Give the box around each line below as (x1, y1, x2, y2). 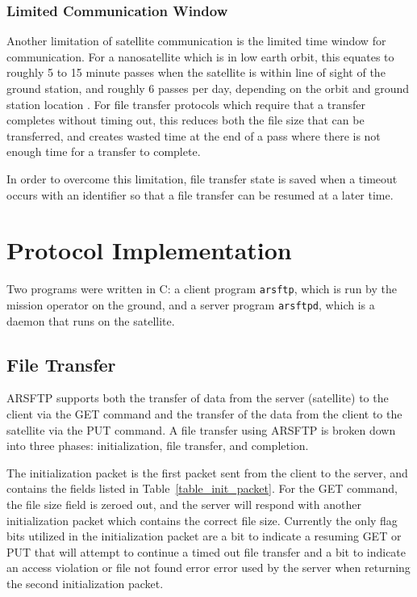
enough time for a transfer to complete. (6, 143, 201, 160)
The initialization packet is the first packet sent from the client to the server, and (6, 464, 408, 481)
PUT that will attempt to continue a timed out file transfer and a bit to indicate (6, 543, 407, 560)
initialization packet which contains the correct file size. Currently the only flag (6, 511, 398, 528)
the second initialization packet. (6, 574, 164, 591)
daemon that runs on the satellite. (6, 312, 175, 329)
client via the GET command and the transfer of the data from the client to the (6, 405, 402, 422)
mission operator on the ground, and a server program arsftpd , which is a (6, 296, 375, 313)
